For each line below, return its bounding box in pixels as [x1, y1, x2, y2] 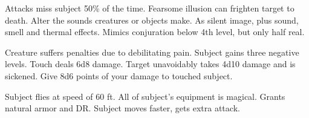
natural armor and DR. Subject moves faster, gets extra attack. [5, 102, 240, 114]
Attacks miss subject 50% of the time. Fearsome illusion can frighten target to [5, 2, 294, 14]
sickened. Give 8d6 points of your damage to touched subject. [5, 69, 233, 82]
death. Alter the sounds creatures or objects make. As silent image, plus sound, [5, 13, 299, 26]
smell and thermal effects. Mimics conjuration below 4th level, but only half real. [5, 25, 305, 38]
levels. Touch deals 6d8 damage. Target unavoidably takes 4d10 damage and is [5, 57, 296, 70]
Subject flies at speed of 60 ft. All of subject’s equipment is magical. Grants [5, 90, 285, 102]
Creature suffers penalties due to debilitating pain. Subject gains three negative [5, 45, 299, 58]
